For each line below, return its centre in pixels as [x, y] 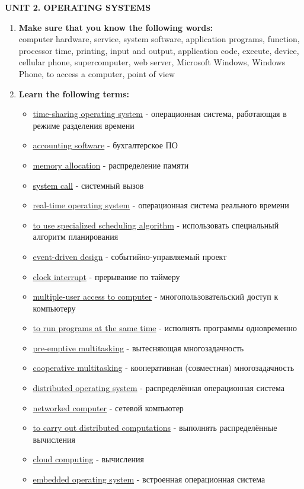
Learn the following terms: [74, 93]
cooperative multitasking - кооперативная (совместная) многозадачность [164, 368]
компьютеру [54, 308]
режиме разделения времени [84, 125]
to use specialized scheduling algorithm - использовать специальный [156, 225]
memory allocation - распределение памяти [111, 165]
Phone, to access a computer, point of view [97, 73]
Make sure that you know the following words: [116, 27]
